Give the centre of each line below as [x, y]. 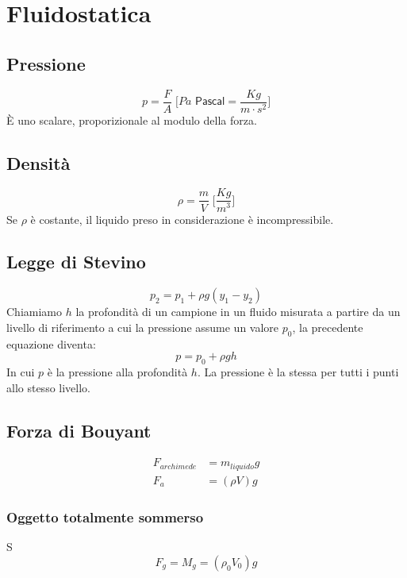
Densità [38, 162]
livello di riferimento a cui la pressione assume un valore [143, 327]
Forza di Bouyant [79, 430]
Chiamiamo [34, 312]
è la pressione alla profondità [117, 372]
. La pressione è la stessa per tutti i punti [298, 372]
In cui [21, 372]
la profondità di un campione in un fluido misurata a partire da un [238, 312]
